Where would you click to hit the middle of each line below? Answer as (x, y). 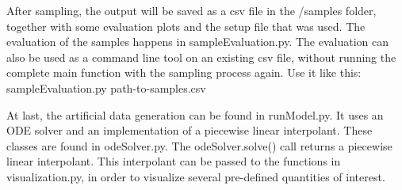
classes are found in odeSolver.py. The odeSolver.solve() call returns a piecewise (199, 145)
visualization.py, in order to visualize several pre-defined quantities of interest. (196, 176)
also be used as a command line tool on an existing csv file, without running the (201, 57)
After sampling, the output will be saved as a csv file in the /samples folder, (191, 10)
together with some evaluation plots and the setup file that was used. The (186, 26)
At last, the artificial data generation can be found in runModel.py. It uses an (195, 114)
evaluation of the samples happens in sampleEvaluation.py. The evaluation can (197, 42)
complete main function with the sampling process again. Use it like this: (184, 72)
